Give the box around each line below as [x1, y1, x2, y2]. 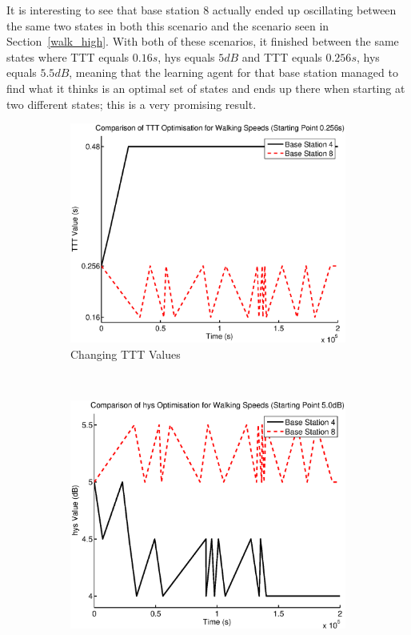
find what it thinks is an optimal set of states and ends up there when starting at [6, 79, 405, 96]
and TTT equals [241, 48, 322, 65]
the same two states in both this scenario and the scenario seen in [6, 17, 329, 34]
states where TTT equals [6, 48, 130, 65]
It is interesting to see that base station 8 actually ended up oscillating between [6, 2, 397, 18]
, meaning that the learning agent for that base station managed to [69, 64, 398, 81]
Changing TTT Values [70, 345, 181, 362]
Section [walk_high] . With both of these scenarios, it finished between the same [6, 33, 399, 50]
